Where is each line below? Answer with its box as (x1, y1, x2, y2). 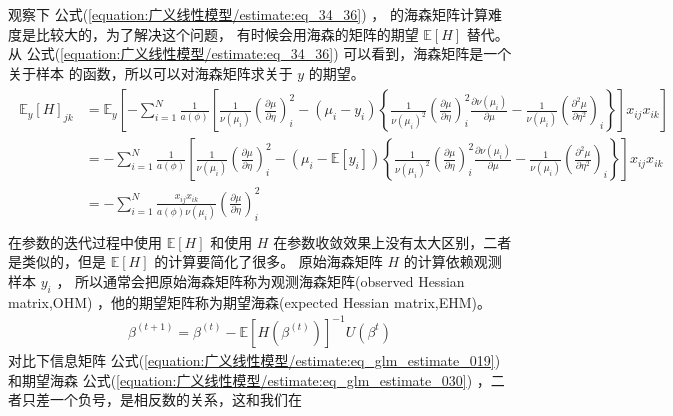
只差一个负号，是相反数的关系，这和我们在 (21, 389, 302, 410)
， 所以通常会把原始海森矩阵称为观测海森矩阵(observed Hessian (56, 271, 465, 292)
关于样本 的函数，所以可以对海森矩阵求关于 (8, 62, 293, 83)
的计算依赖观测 (403, 251, 502, 272)
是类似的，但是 (8, 251, 106, 272)
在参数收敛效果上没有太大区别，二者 (273, 231, 512, 252)
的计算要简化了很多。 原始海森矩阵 (154, 251, 383, 272)
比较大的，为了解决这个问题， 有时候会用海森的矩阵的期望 (35, 23, 419, 44)
